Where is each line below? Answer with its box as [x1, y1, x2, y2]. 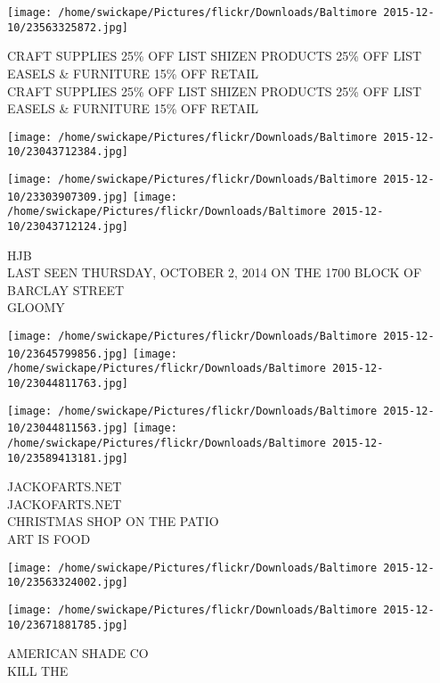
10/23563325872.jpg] [7, 21, 129, 34]
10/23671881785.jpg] [7, 618, 129, 631]
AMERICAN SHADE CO [7, 644, 149, 662]
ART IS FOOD [7, 530, 91, 548]
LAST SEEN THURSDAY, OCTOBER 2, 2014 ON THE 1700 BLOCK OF [7, 263, 422, 282]
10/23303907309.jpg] [7, 190, 129, 203]
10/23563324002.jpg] [7, 576, 129, 589]
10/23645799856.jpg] [7, 347, 129, 360]
